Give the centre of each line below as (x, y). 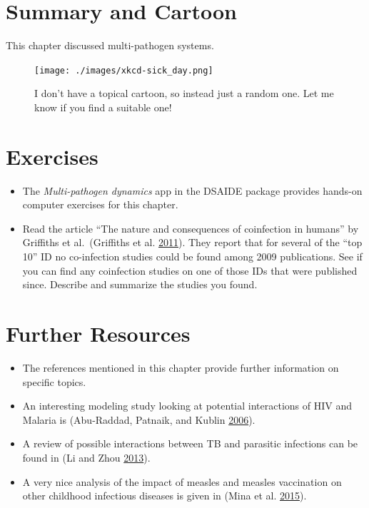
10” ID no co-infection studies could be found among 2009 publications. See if (192, 256)
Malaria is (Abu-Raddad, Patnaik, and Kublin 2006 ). (139, 419)
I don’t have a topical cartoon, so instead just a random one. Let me (184, 93)
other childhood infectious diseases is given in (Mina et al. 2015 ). (165, 496)
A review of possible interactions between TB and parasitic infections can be (190, 443)
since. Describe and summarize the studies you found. (140, 284)
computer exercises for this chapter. (100, 204)
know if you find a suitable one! (103, 107)
